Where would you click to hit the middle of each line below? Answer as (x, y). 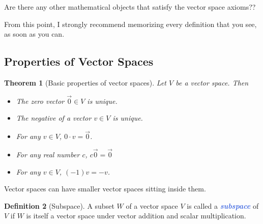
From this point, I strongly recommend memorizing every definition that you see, (130, 24)
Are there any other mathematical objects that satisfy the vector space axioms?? (130, 7)
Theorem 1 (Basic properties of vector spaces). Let (85, 82)
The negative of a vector (54, 118)
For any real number (48, 155)
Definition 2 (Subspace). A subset (59, 205)
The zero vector (40, 101)
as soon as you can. (34, 34)
